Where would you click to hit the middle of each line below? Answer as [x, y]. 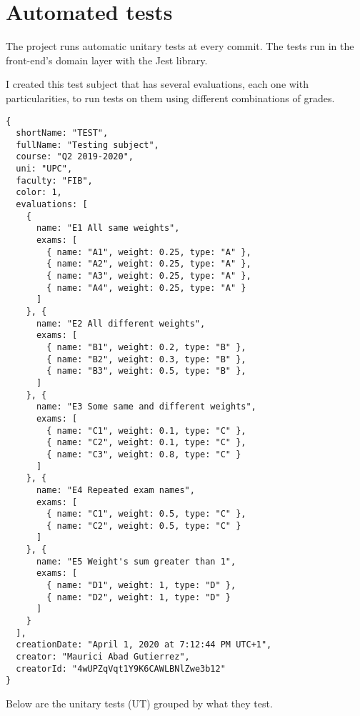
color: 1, [39, 193]
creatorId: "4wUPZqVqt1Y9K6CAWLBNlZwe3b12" [121, 668]
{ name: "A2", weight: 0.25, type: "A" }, [149, 264]
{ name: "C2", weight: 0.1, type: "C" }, [146, 443]
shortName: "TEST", [62, 133]
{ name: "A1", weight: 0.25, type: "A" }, [149, 252]
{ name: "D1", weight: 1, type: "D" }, [141, 586]
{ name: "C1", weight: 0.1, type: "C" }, [146, 431]
